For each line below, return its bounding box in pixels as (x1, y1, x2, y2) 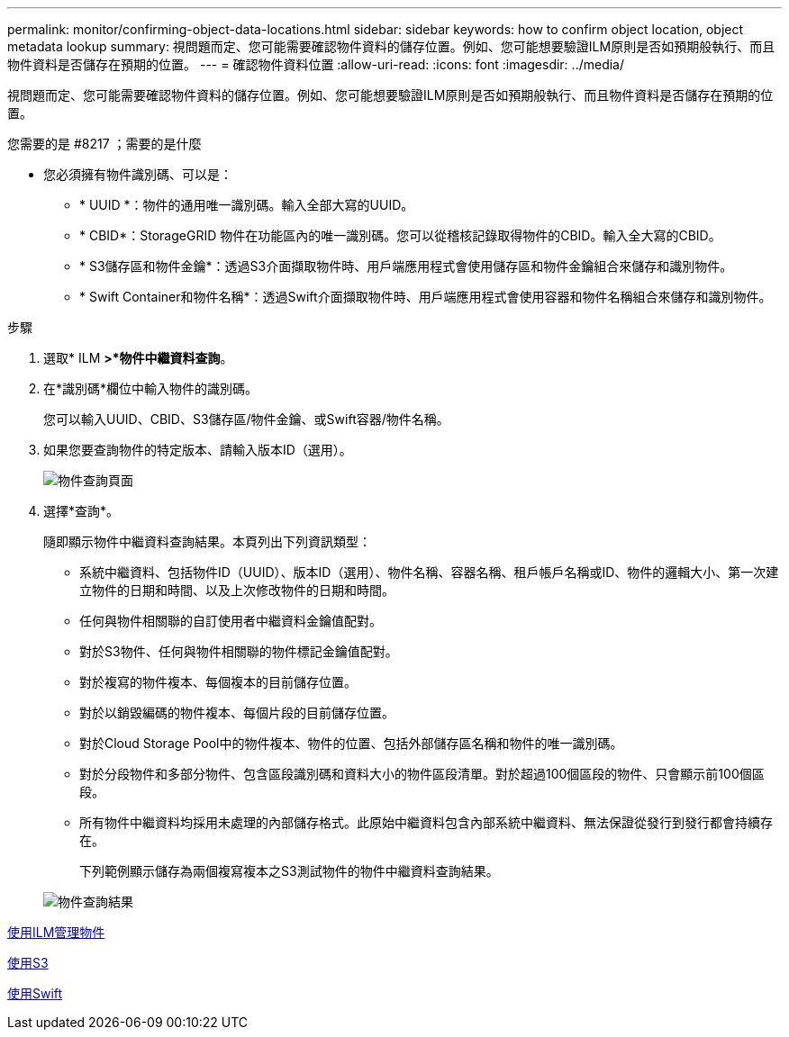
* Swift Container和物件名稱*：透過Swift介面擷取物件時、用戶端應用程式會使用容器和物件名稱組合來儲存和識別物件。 (79, 289, 772, 304)
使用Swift (7, 986, 63, 1001)
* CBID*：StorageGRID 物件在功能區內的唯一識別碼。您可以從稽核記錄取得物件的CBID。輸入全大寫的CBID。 (79, 228, 721, 243)
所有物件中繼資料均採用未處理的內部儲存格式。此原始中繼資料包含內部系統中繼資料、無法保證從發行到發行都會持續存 (79, 815, 773, 830)
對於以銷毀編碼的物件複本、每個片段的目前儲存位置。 (79, 705, 394, 720)
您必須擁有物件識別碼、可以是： (43, 167, 232, 182)
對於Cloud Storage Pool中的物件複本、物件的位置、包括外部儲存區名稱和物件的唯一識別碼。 (79, 735, 623, 751)
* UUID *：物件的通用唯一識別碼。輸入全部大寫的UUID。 (79, 197, 414, 212)
